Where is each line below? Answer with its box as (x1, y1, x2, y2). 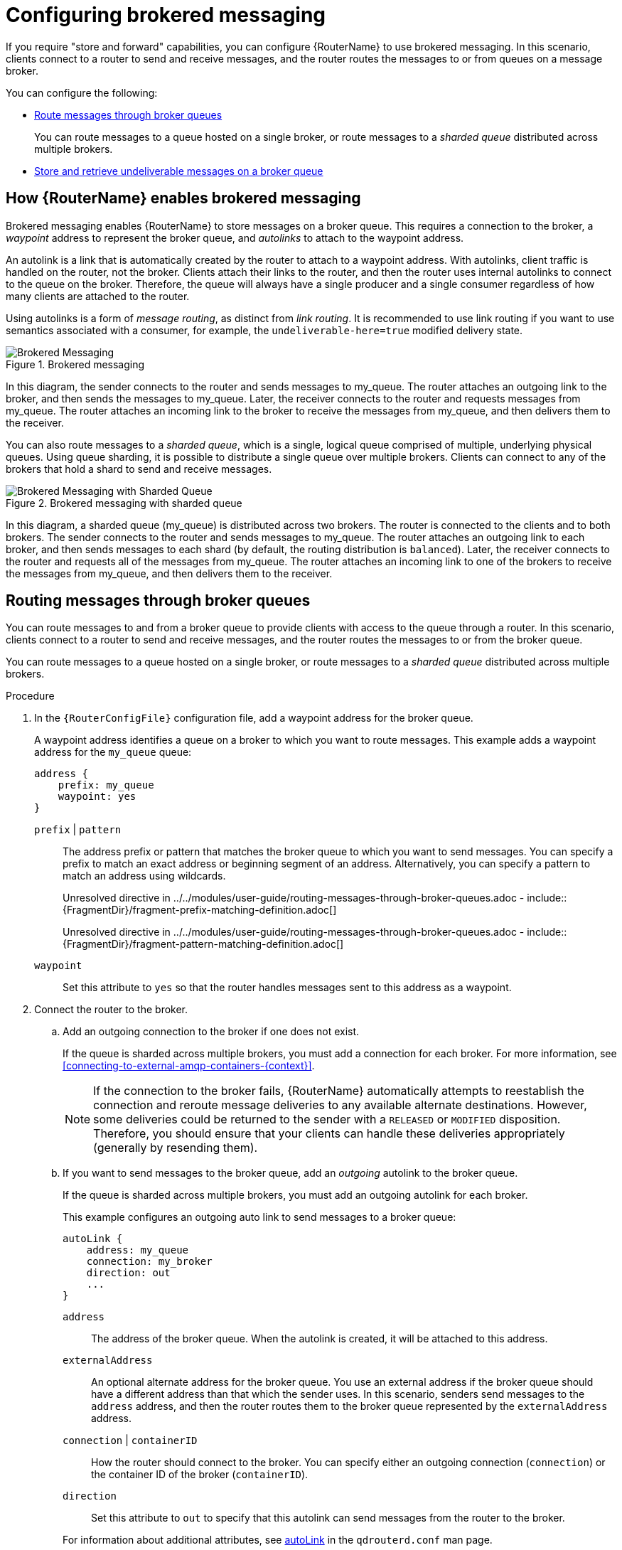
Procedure (6, 690, 55, 702)
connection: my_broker (86, 1256, 213, 1268)
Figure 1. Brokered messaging (6, 358, 145, 370)
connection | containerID (63, 1434, 198, 1447)
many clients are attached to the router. (6, 289, 190, 302)
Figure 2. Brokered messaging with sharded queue (6, 496, 242, 509)
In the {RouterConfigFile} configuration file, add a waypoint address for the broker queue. (34, 712, 473, 725)
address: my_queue (86, 1244, 189, 1256)
